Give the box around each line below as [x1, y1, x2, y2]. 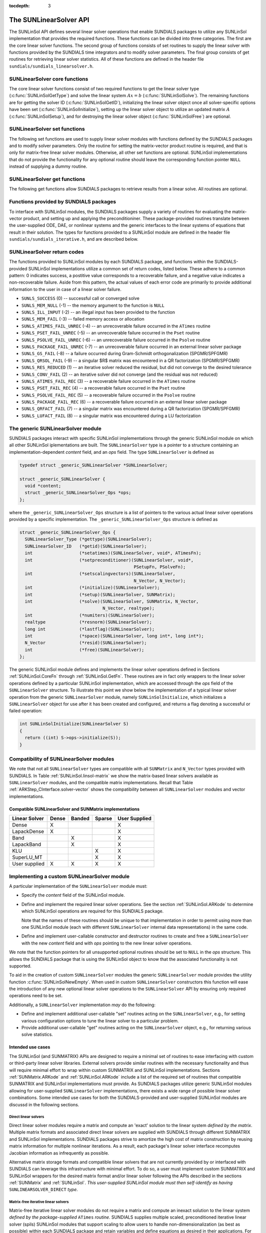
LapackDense [12, 828, 44, 835]
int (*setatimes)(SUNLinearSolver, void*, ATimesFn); [25, 550, 201, 556]
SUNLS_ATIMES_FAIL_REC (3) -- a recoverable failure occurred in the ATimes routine [21, 378, 196, 384]
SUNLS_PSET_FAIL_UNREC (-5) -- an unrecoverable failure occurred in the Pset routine [21, 330, 200, 336]
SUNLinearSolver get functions [9, 176, 86, 182]
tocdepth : [9, 3, 30, 8]
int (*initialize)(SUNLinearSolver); [25, 585, 160, 590]
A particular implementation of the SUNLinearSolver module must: [9, 883, 148, 889]
